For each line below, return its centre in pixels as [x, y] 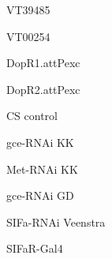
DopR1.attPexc [43, 63]
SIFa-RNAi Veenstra [56, 221]
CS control [32, 116]
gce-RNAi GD [40, 195]
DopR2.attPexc [43, 89]
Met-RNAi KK [42, 169]
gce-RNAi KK [40, 142]
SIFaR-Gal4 [35, 248]
